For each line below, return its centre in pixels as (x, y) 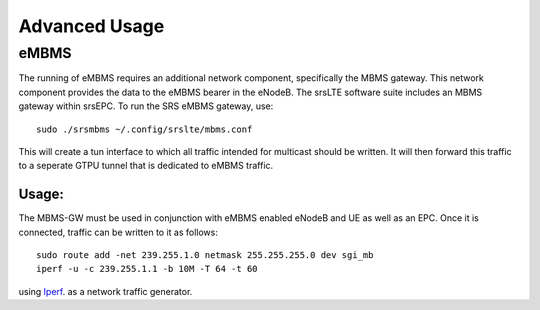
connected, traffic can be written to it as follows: (118, 232)
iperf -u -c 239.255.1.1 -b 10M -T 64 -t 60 (147, 269)
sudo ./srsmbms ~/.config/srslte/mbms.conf (144, 129)
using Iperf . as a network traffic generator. (105, 291)
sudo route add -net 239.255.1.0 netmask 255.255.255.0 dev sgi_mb (205, 255)
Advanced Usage (91, 26)
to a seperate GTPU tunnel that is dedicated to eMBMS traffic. (146, 166)
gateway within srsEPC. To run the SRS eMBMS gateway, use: (146, 106)
